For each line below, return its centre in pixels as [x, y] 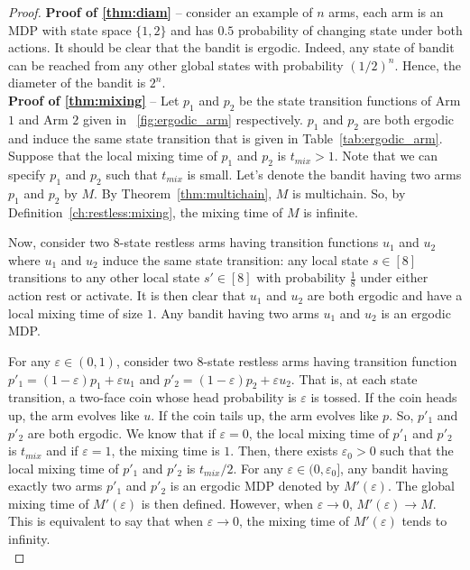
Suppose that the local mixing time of [113, 156]
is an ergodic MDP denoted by [255, 486]
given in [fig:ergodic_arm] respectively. [193, 119]
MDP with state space [70, 29]
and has [192, 29]
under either [394, 277]
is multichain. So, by [349, 193]
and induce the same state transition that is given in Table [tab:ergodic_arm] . [226, 138]
